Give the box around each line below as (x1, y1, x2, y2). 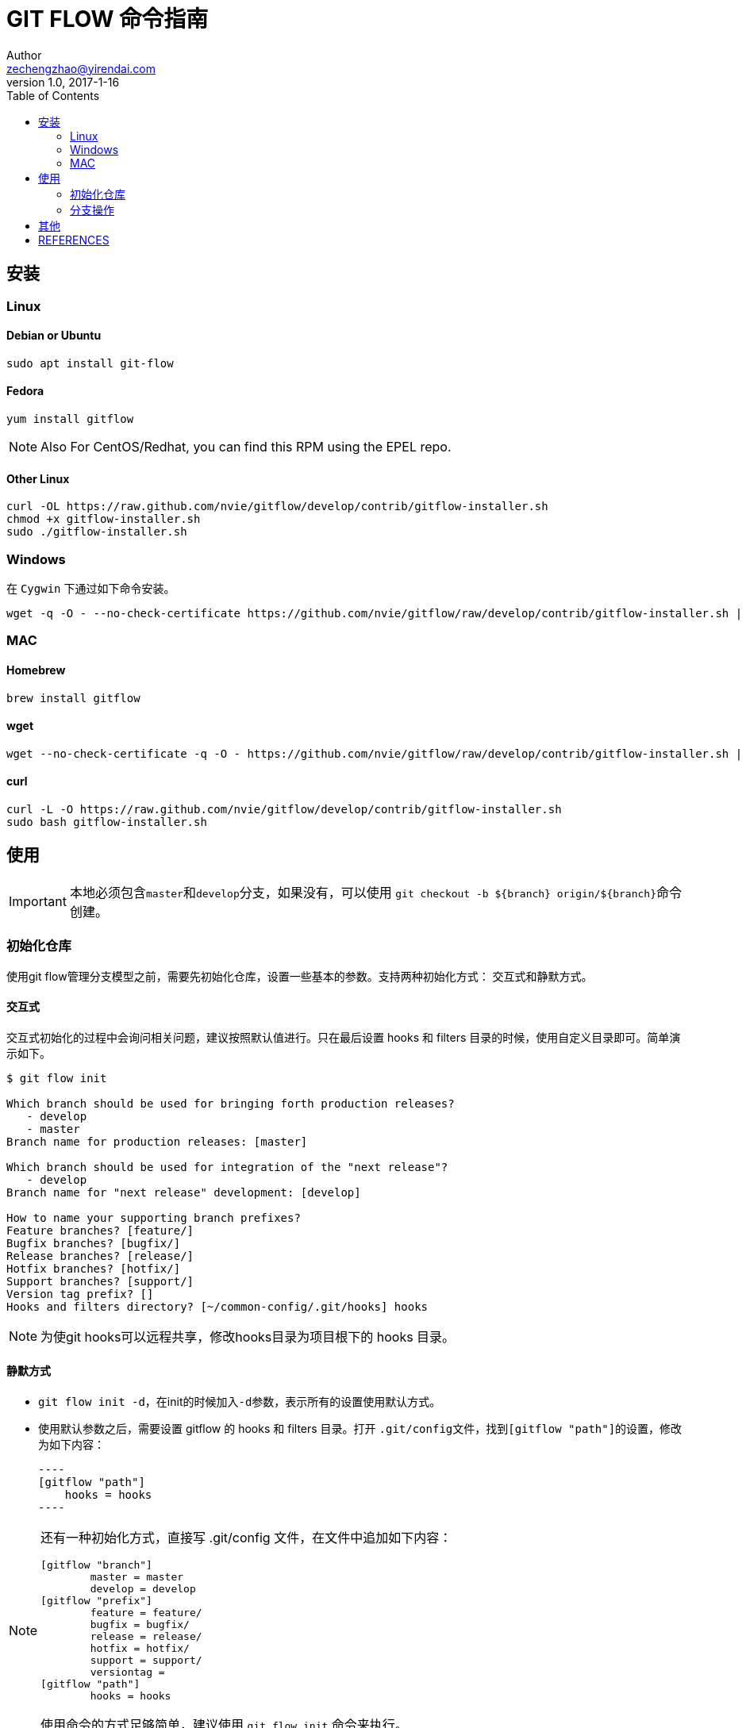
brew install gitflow (6, 691, 140, 705)
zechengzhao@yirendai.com (6, 61, 156, 75)
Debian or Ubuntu (6, 328, 102, 343)
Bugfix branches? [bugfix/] (6, 1236, 181, 1250)
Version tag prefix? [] (6, 1287, 154, 1300)
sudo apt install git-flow (6, 356, 174, 370)
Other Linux (6, 471, 70, 486)
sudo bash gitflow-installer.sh (6, 816, 207, 829)
